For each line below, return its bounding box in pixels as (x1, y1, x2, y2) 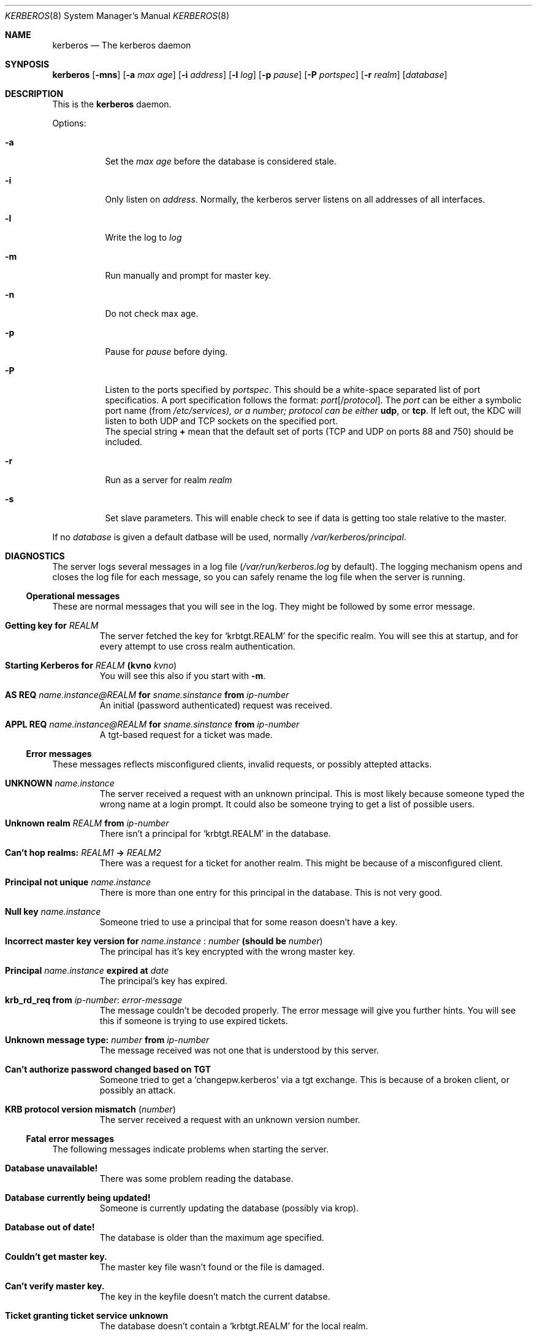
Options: (52, 118, 86, 128)
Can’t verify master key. (5, 1281, 105, 1291)
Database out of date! (5, 1222, 95, 1232)
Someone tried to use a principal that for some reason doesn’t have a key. (99, 917, 398, 927)
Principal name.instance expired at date (5, 965, 169, 976)
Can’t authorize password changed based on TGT (5, 1064, 211, 1074)
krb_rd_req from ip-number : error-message (5, 995, 183, 1005)
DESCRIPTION (5, 88, 64, 99)
